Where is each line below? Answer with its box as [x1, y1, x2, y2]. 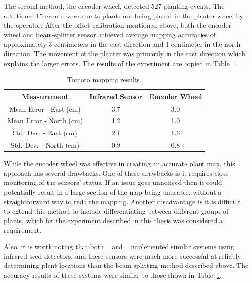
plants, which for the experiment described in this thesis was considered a [4, 215, 223, 225]
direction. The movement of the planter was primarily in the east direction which [4, 48, 245, 58]
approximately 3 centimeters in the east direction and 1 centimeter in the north [4, 39, 241, 49]
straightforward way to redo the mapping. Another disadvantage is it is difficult [4, 196, 241, 206]
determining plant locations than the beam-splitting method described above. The [4, 260, 249, 270]
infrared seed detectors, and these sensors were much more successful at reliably [4, 250, 241, 261]
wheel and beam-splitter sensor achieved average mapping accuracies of [4, 29, 216, 39]
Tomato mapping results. [67, 74, 142, 84]
